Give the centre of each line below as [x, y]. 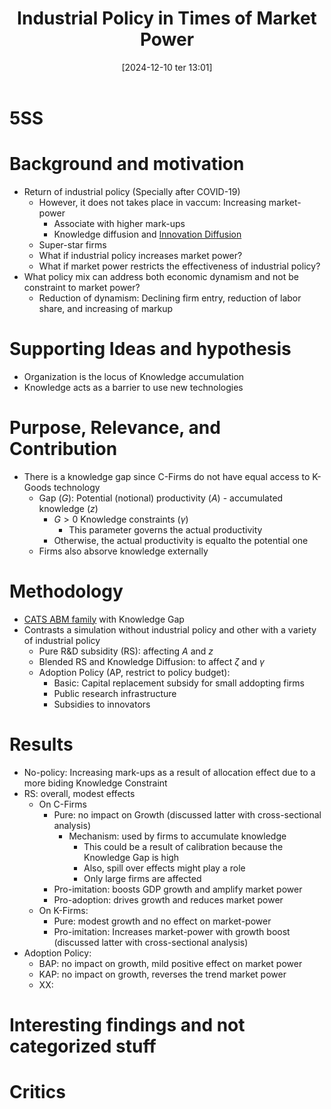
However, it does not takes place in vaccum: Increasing [152, 202]
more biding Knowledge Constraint [95, 783]
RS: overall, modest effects [79, 793]
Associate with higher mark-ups [119, 223]
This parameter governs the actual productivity [165, 529]
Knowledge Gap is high [131, 857]
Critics [37, 1092]
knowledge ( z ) [68, 508]
